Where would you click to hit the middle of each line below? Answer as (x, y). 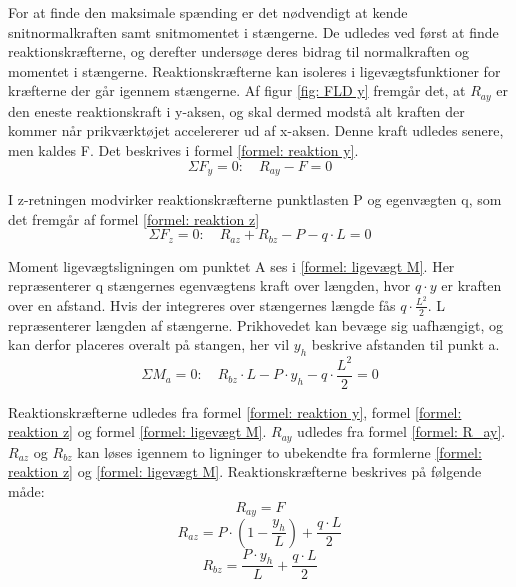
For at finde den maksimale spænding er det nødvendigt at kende (208, 12)
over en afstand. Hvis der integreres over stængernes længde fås (202, 304)
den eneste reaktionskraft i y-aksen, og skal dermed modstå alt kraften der (236, 110)
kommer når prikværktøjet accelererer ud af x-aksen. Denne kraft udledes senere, (256, 130)
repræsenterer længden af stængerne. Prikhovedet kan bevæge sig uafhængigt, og (255, 324)
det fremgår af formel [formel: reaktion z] (134, 218)
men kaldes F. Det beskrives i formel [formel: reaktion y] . (183, 150)
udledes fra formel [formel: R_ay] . (401, 431)
